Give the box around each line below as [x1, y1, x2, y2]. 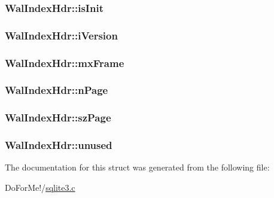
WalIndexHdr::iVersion [5, 28, 118, 42]
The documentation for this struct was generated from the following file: [5, 161, 270, 173]
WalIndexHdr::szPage [5, 110, 111, 125]
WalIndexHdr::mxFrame [5, 55, 124, 70]
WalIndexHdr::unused [5, 138, 112, 153]
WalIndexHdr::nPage [5, 83, 108, 98]
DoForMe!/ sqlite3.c [5, 181, 75, 194]
